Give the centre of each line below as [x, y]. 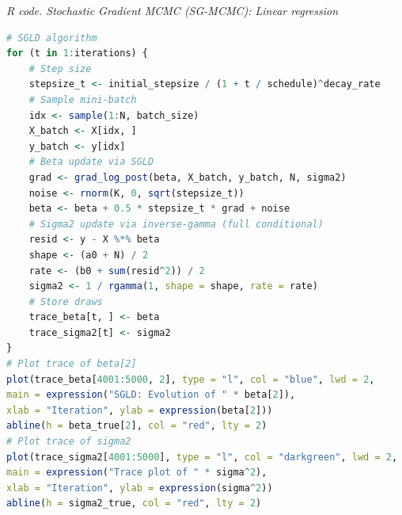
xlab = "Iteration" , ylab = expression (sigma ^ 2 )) [140, 488]
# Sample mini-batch [83, 99]
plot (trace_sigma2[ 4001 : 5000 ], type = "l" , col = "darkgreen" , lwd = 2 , [202, 457]
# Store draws [66, 301]
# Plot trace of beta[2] [72, 364]
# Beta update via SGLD [91, 162]
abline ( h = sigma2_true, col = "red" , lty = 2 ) [134, 504]
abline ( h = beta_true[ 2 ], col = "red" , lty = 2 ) [137, 426]
